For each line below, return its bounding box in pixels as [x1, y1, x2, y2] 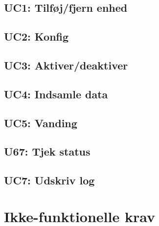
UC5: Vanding [4, 115, 77, 130]
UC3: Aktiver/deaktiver [4, 57, 128, 72]
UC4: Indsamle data [4, 86, 108, 101]
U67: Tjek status [4, 144, 91, 159]
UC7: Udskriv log [4, 173, 95, 188]
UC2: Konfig [4, 29, 69, 44]
